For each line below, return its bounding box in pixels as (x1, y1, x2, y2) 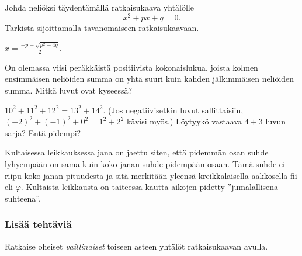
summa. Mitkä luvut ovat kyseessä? (5, 84, 133, 96)
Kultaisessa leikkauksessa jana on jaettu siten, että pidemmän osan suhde (5, 146, 269, 158)
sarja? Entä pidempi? (5, 126, 81, 139)
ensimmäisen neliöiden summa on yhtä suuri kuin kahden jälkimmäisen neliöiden (5, 72, 294, 85)
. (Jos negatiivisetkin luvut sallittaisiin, (103, 103, 244, 116)
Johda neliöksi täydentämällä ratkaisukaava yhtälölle (5, 1, 194, 13)
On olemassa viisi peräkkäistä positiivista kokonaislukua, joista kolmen (5, 61, 258, 73)
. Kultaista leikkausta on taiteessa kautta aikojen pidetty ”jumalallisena (20, 181, 279, 193)
